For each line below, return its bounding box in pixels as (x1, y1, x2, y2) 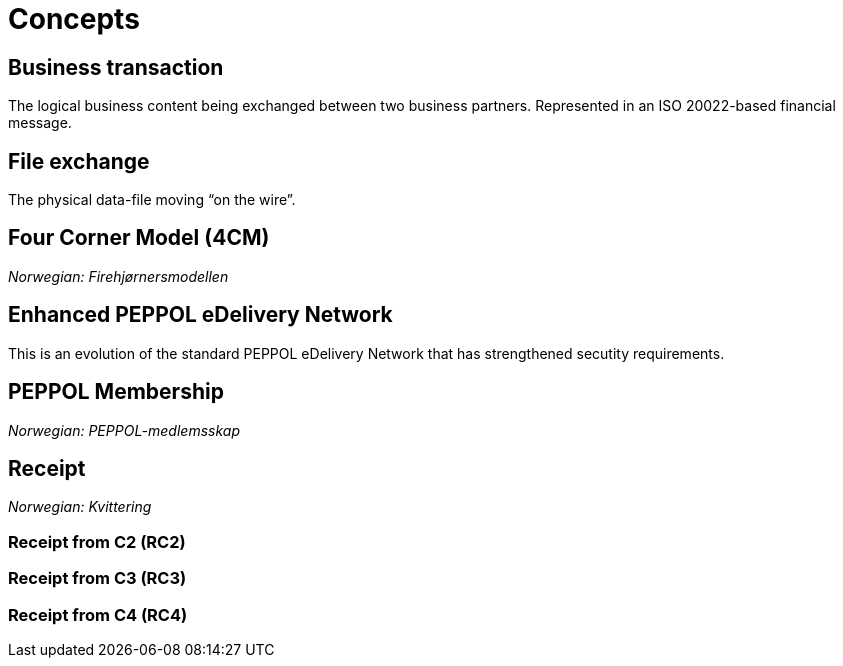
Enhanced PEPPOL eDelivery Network (8, 302, 393, 328)
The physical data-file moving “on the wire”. (8, 191, 296, 209)
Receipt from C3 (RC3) (8, 568, 187, 589)
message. (8, 114, 72, 132)
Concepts (8, 2, 140, 36)
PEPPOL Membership (8, 379, 224, 405)
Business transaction (8, 54, 224, 80)
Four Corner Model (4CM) (8, 225, 270, 251)
